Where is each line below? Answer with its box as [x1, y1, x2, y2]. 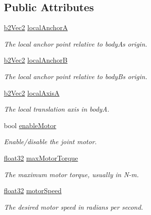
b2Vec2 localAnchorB [4, 55, 67, 65]
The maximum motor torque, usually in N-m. [4, 169, 139, 179]
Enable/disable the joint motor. [4, 136, 97, 147]
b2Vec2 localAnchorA [4, 22, 68, 33]
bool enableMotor [4, 120, 56, 130]
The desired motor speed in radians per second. [4, 201, 143, 212]
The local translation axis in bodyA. [4, 104, 110, 114]
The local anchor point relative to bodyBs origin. [4, 71, 148, 81]
